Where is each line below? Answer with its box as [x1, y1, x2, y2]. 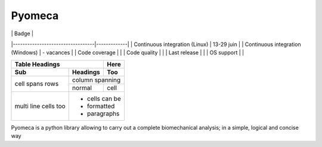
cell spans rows [14, 79, 59, 88]
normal [72, 84, 92, 92]
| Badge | [11, 30, 34, 37]
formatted [86, 102, 115, 110]
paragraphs [86, 109, 120, 118]
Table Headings [14, 60, 60, 68]
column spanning [72, 75, 121, 84]
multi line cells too [14, 102, 66, 110]
